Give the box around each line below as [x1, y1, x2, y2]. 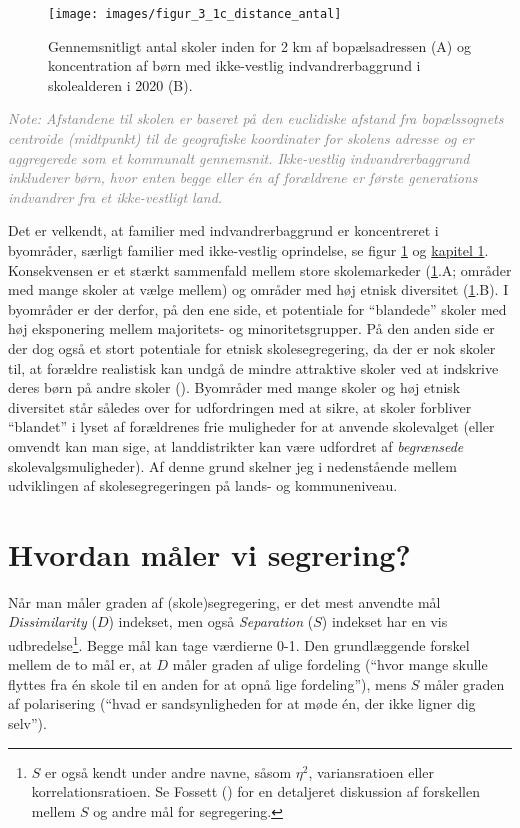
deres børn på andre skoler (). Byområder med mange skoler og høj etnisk [8, 377, 461, 398]
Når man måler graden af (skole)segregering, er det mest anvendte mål [8, 591, 441, 612]
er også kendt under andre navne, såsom [45, 761, 292, 782]
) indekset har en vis [321, 611, 448, 632]
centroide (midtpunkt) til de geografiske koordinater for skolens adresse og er [8, 128, 474, 149]
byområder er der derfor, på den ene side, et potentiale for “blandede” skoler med [8, 298, 507, 319]
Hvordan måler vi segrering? [8, 533, 411, 574]
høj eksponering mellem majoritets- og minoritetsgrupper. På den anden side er [8, 318, 495, 339]
